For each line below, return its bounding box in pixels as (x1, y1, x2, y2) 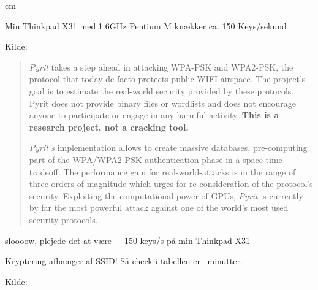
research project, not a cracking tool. (29, 120, 189, 133)
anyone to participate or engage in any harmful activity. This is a (29, 109, 279, 121)
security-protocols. (29, 213, 98, 226)
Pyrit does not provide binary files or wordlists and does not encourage (29, 96, 297, 109)
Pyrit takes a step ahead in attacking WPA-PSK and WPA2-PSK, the (29, 60, 293, 73)
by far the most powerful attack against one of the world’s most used (29, 201, 289, 214)
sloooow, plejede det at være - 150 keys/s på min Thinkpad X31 (5, 234, 251, 246)
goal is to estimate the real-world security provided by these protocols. (29, 84, 294, 97)
